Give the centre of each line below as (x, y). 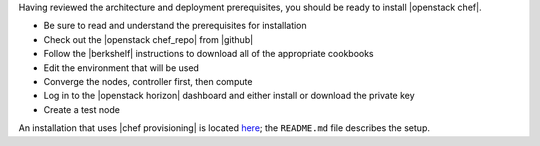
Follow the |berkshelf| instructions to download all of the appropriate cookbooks (208, 54)
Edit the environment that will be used (121, 67)
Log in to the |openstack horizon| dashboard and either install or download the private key (229, 96)
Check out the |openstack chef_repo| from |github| (148, 39)
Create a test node (81, 109)
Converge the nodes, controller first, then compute (148, 81)
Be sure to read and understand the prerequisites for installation (175, 26)
